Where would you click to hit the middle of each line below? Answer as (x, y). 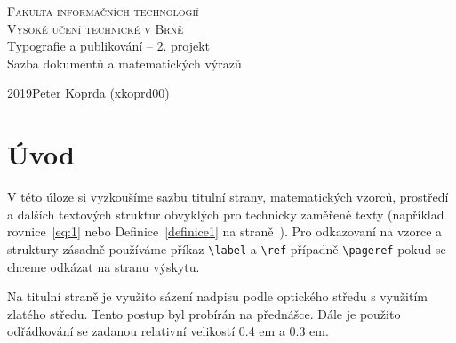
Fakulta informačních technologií (103, 11)
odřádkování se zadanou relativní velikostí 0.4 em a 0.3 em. (168, 331)
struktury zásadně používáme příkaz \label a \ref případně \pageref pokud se (227, 248)
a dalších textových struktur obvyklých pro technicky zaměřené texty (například (226, 214)
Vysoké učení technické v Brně (95, 28)
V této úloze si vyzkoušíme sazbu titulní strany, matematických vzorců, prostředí (228, 197)
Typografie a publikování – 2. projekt (109, 46)
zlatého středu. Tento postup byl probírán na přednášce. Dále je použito (204, 313)
